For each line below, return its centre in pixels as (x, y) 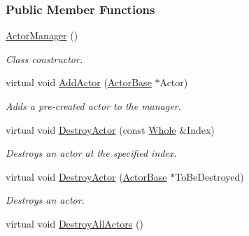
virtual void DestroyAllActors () (74, 223)
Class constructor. (44, 58)
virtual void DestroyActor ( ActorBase (86, 176)
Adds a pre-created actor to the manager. (93, 106)
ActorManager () (42, 35)
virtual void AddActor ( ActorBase (79, 82)
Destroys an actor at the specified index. (91, 153)
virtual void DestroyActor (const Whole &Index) (110, 129)
